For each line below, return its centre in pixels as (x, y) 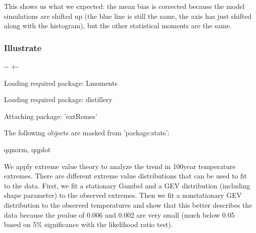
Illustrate (23, 47)
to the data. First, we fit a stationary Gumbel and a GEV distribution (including (127, 185)
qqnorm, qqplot (27, 149)
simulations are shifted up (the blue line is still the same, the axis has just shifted (128, 16)
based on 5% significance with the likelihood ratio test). (88, 224)
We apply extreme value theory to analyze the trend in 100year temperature (120, 166)
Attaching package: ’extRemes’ (51, 116)
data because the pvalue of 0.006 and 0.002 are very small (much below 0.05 (119, 214)
